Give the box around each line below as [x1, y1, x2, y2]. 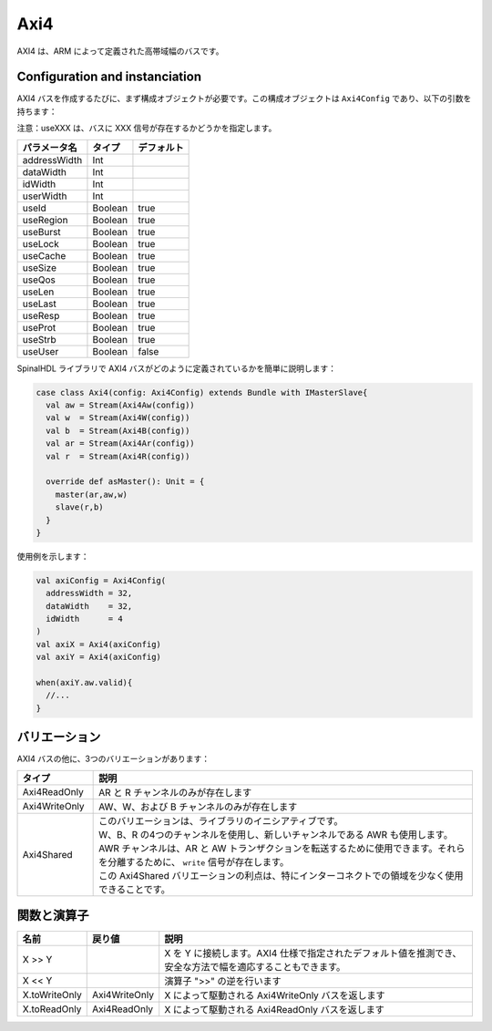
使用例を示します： [16, 551, 89, 562]
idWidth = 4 [46, 613, 123, 624]
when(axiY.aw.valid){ [36, 677, 133, 687]
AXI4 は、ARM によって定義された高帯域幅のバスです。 [16, 46, 224, 57]
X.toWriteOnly [22, 989, 82, 1002]
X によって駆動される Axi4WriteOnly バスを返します [164, 989, 386, 1002]
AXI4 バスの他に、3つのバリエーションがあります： [16, 753, 210, 765]
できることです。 [98, 882, 170, 895]
